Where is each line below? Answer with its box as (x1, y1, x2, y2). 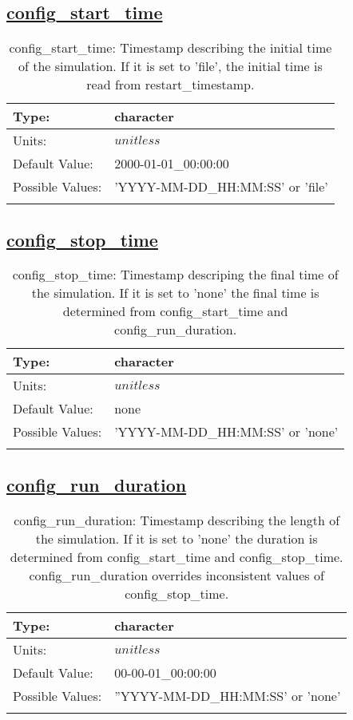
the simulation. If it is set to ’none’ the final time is (31, 283, 319, 303)
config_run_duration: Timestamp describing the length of (14, 510, 340, 529)
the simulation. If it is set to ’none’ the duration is (35, 528, 318, 548)
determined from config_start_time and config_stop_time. (10, 547, 343, 566)
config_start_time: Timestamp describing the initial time (9, 38, 332, 57)
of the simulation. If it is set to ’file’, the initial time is (18, 57, 323, 76)
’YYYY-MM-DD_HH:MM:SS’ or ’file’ (114, 177, 328, 196)
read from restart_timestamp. (86, 75, 255, 94)
